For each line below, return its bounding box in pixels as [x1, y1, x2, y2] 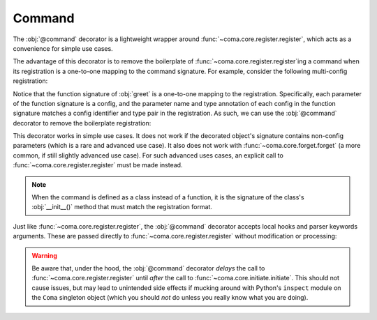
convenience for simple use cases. [13, 44, 113, 52]
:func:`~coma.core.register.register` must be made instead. [13, 161, 183, 169]
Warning [31, 251, 57, 259]
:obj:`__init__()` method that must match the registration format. [31, 203, 213, 211]
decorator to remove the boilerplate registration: [13, 119, 151, 127]
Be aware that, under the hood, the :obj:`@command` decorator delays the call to [31, 264, 265, 272]
